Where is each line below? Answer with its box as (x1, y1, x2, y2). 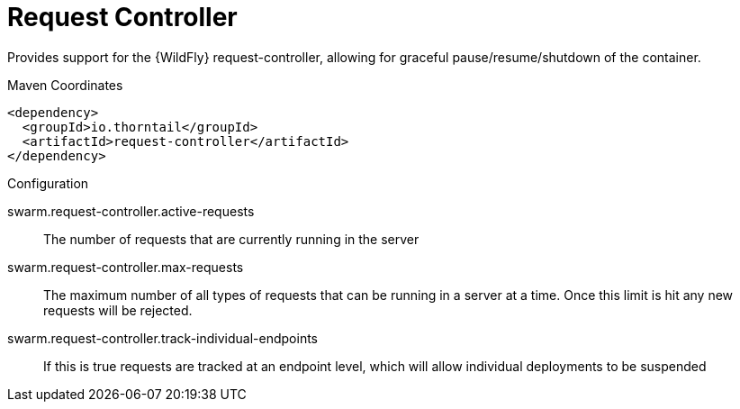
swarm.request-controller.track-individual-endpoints (7, 330, 318, 346)
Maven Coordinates (7, 77, 123, 93)
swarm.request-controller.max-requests (7, 259, 244, 275)
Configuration (7, 175, 89, 191)
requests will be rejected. (43, 302, 193, 318)
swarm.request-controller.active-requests (7, 203, 255, 219)
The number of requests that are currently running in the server (43, 231, 420, 247)
